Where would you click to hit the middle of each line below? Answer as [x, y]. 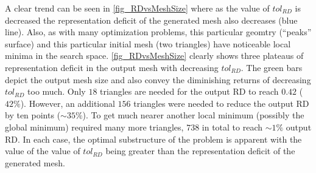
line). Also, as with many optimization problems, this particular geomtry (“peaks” [158, 32]
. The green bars [272, 67]
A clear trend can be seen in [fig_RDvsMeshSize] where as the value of [137, 8]
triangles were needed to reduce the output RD [221, 103]
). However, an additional [68, 103]
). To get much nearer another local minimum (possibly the [193, 115]
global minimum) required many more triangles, [94, 127]
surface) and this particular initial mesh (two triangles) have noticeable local [148, 43]
